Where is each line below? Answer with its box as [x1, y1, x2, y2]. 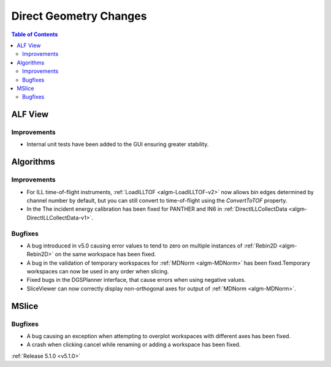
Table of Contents [11, 31, 58, 38]
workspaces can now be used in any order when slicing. [26, 268, 169, 275]
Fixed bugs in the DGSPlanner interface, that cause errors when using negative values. [26, 276, 246, 284]
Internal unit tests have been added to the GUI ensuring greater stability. [26, 141, 209, 148]
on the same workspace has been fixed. [55, 251, 156, 258]
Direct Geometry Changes [11, 9, 147, 23]
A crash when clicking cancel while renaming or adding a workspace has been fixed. [26, 341, 241, 349]
